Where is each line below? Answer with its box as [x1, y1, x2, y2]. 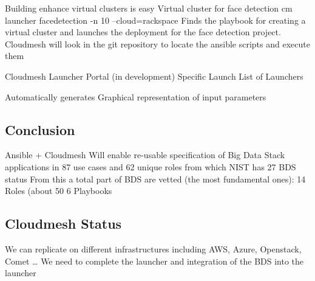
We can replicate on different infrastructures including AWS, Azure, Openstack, [5, 242, 302, 255]
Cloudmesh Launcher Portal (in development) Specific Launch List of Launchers [5, 69, 303, 82]
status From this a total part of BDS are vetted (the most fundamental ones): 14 [5, 172, 306, 185]
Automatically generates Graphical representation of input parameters [5, 90, 266, 103]
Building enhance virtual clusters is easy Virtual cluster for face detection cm [5, 2, 293, 14]
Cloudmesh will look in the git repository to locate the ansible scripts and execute [5, 37, 310, 50]
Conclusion [5, 120, 75, 139]
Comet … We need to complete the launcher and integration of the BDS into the [5, 254, 304, 267]
